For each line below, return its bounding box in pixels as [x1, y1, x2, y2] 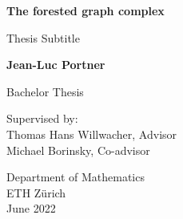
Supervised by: [6, 110, 78, 127]
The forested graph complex [6, 2, 165, 18]
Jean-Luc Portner [6, 56, 105, 73]
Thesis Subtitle [6, 29, 80, 46]
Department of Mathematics [6, 168, 145, 185]
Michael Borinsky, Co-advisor [6, 141, 150, 158]
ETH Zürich [6, 184, 66, 201]
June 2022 [6, 200, 56, 217]
